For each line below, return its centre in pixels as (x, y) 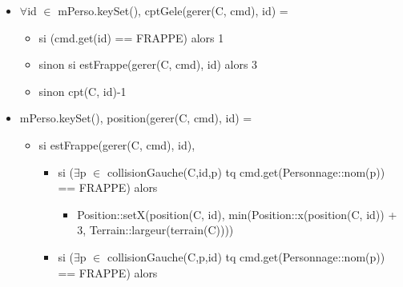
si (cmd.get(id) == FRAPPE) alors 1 (131, 37)
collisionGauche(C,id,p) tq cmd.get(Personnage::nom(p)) (246, 171)
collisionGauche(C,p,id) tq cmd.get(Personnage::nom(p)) (246, 256)
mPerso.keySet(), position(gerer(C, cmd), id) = (136, 118)
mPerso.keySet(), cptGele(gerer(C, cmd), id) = (173, 10)
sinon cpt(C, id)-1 (83, 91)
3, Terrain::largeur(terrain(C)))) (155, 230)
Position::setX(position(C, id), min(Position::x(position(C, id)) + (237, 214)
